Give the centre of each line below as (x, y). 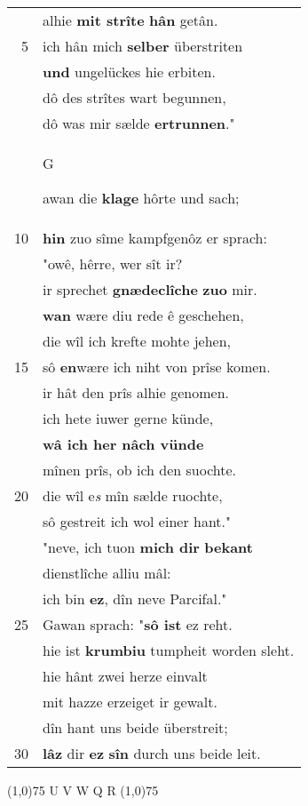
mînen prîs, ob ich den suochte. (140, 470)
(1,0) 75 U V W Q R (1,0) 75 (83, 790)
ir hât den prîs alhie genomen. (136, 392)
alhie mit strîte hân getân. (130, 20)
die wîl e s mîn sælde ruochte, (133, 495)
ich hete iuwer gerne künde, (128, 418)
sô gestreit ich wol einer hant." (137, 521)
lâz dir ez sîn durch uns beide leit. (152, 753)
